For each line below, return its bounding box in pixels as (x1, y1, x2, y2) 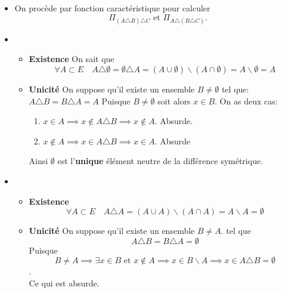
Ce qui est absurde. (29, 276, 100, 289)
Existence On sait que (29, 53, 114, 65)
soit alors (157, 94, 191, 107)
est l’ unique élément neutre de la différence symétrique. (57, 155, 264, 167)
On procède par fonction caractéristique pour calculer (14, 2, 210, 14)
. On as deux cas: (215, 94, 278, 107)
